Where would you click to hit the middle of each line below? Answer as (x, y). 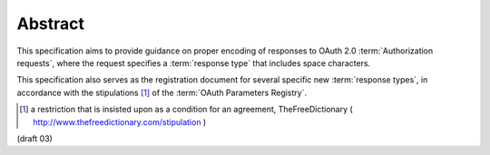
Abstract (51, 24)
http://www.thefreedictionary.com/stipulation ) (120, 121)
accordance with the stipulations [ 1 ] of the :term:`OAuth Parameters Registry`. (162, 92)
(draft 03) (35, 138)
